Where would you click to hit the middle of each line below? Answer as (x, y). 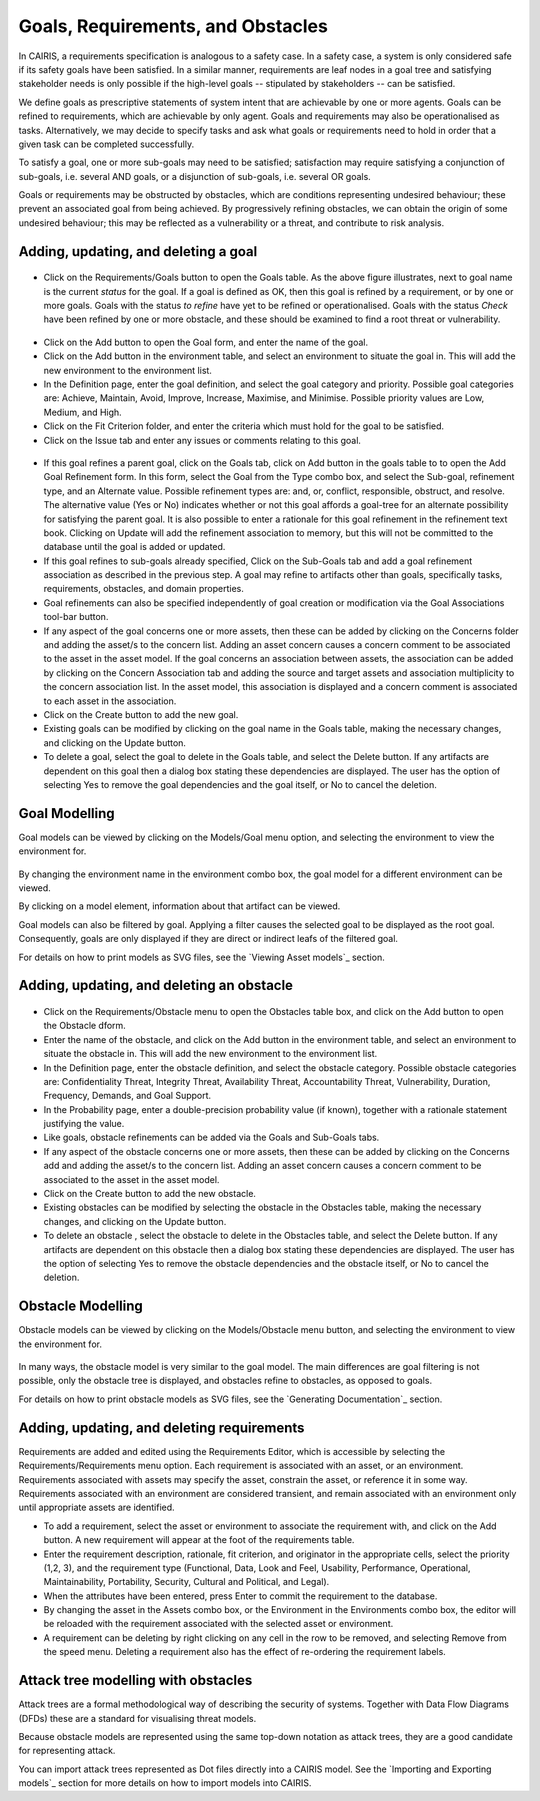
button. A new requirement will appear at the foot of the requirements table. (199, 1540)
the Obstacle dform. (85, 1026)
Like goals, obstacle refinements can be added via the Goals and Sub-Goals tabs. (211, 1137)
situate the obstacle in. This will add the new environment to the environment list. (210, 1054)
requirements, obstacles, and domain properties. (144, 589)
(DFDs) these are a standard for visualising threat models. (137, 1718)
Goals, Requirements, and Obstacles (173, 26)
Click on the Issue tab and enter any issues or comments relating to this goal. (202, 440)
